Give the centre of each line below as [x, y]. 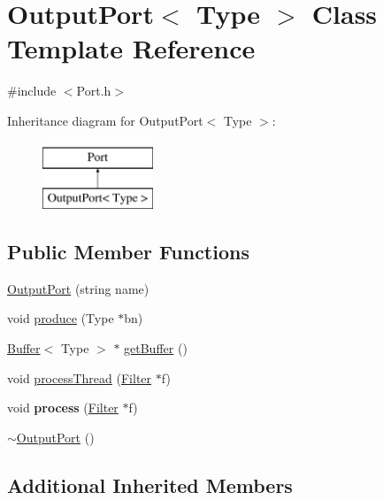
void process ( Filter [63, 408]
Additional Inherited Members [150, 485]
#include [32, 91]
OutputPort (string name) [78, 288]
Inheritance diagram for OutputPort [105, 120]
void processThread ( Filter [80, 377]
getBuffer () [156, 348]
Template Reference [131, 48]
